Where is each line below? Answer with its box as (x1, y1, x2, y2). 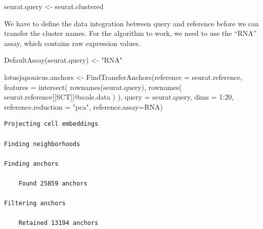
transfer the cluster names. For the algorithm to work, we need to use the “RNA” (4, 28, 257, 38)
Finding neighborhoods (4, 140, 80, 148)
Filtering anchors (4, 200, 66, 207)
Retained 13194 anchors (18, 219, 99, 227)
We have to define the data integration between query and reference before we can (4, 18, 259, 28)
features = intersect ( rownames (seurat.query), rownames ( (4, 81, 182, 92)
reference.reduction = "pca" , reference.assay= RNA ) (4, 101, 163, 112)
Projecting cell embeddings (4, 120, 99, 128)
